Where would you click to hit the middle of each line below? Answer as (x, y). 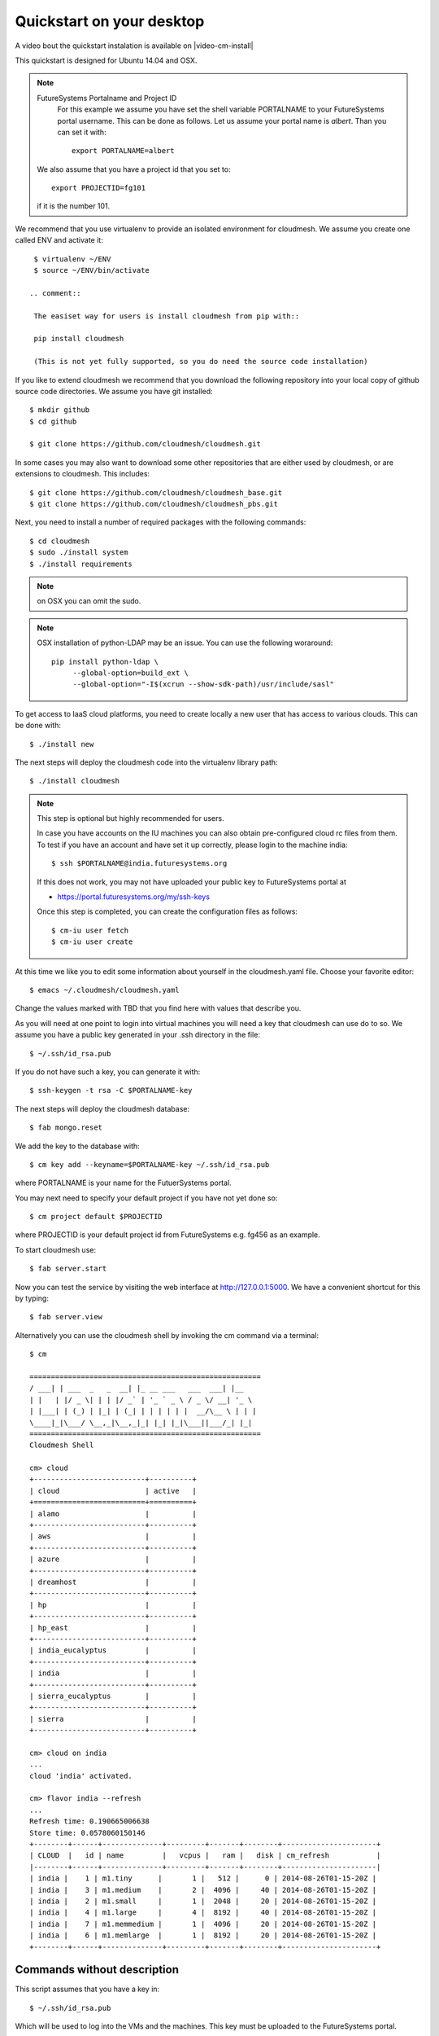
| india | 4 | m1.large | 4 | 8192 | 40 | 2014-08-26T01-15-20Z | (203, 1913)
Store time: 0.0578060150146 (87, 1833)
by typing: (32, 1298)
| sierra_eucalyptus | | (113, 1696)
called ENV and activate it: (59, 240)
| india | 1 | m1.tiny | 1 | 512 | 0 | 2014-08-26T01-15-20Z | (203, 1878)
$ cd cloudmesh (60, 541)
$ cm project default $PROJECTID (96, 1217)
